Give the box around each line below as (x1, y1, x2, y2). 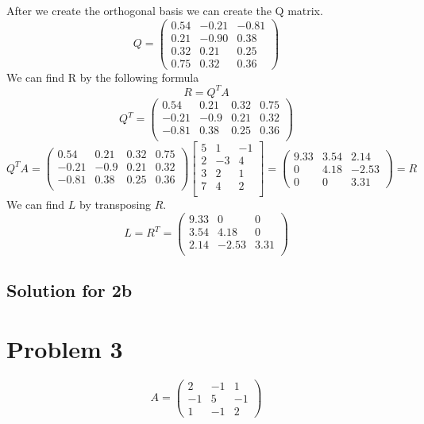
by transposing (79, 196, 152, 213)
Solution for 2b (6, 278, 133, 303)
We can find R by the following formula (6, 68, 199, 85)
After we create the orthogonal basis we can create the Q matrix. (6, 2, 323, 18)
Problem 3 (6, 332, 123, 364)
